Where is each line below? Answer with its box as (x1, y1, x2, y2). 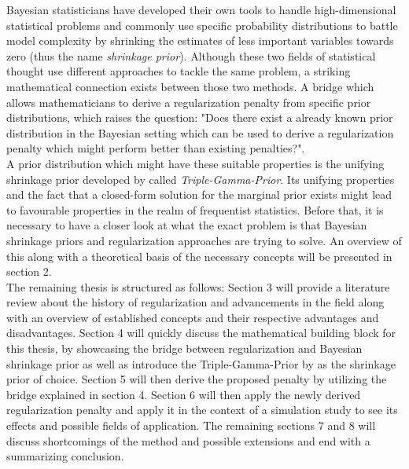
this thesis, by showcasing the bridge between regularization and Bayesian (6, 340, 363, 357)
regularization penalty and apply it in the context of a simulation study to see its (6, 401, 398, 418)
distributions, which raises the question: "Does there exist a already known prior (6, 109, 393, 126)
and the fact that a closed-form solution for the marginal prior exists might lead (6, 186, 392, 203)
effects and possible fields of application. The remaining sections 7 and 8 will (6, 417, 376, 434)
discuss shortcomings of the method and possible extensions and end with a (6, 432, 370, 449)
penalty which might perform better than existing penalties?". (6, 140, 305, 156)
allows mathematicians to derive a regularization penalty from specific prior (6, 93, 371, 110)
